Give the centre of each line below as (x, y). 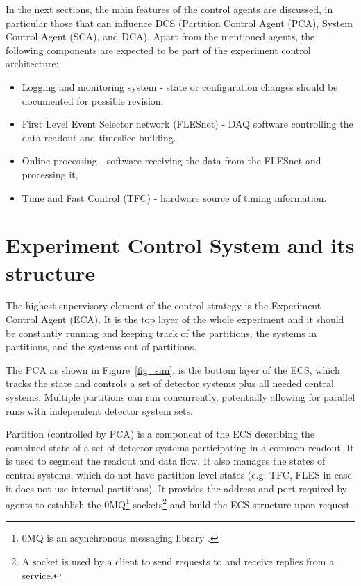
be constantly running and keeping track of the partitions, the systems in (161, 333)
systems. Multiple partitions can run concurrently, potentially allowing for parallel (180, 397)
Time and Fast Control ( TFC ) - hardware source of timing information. (174, 197)
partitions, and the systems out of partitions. (101, 346)
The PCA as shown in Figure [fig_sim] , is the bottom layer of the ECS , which (173, 369)
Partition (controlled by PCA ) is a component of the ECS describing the (160, 434)
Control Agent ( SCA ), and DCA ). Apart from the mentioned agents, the (160, 36)
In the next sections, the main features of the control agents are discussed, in (169, 9)
